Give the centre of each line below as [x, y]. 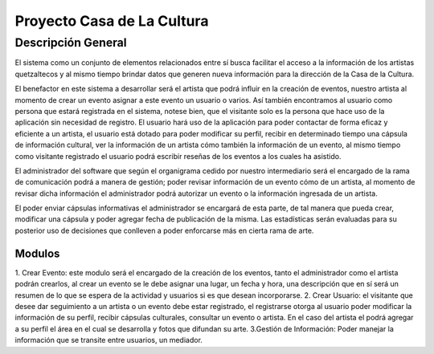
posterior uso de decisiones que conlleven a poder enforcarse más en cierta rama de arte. [164, 230]
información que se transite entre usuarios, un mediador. [108, 340]
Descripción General [71, 43]
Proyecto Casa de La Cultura [112, 21]
